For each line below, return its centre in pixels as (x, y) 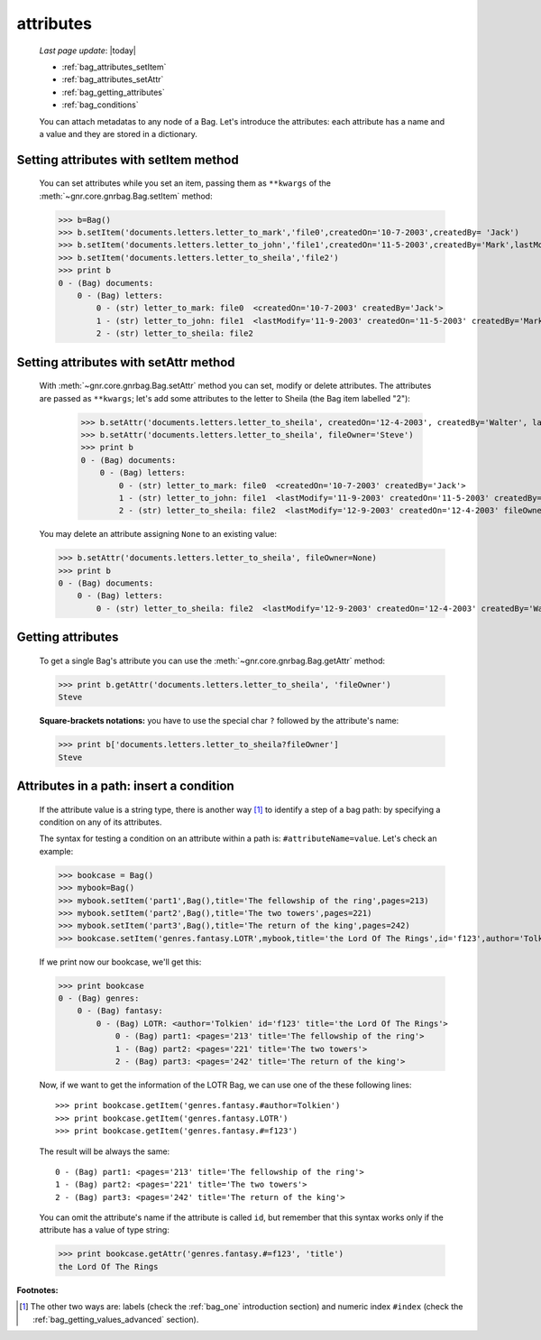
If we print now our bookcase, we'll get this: (120, 962)
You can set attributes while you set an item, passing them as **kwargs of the (185, 183)
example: (56, 851)
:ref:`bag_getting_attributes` (114, 92)
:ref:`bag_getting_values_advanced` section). (116, 1319)
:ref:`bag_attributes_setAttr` (113, 79)
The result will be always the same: (105, 1151)
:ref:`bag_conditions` (100, 105)
